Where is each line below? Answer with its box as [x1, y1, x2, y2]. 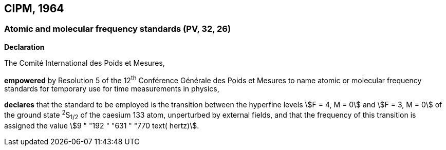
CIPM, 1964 [4, 2, 64, 15]
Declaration [4, 42, 45, 51]
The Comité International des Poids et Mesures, [4, 58, 165, 67]
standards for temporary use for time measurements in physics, [4, 84, 219, 93]
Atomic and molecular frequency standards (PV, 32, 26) [4, 24, 231, 34]
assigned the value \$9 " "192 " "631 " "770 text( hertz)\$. [4, 121, 199, 130]
